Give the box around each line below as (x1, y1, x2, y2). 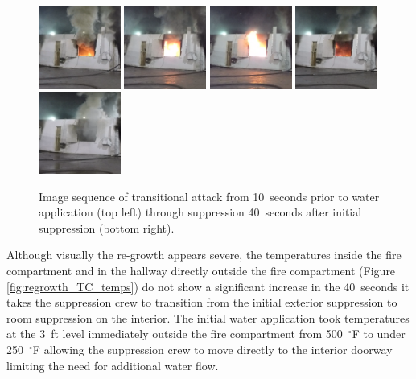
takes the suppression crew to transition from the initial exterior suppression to (6, 294, 397, 311)
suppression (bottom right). (39, 219, 175, 236)
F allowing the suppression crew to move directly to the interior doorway (32, 341, 393, 358)
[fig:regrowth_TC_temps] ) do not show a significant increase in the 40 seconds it (6, 278, 410, 295)
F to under (352, 325, 406, 342)
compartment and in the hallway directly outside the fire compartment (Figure (6, 262, 396, 279)
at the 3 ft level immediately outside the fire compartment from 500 (6, 325, 343, 342)
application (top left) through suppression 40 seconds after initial (39, 204, 362, 220)
